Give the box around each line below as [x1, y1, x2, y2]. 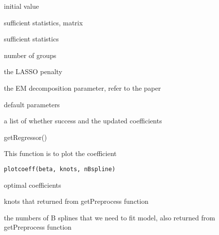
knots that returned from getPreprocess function [4, 196, 148, 206]
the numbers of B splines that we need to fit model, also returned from [4, 212, 215, 222]
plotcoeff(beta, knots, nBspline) [4, 165, 116, 173]
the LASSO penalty [4, 66, 62, 77]
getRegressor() [4, 132, 47, 142]
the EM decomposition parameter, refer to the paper [4, 82, 161, 93]
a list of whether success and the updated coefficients [4, 116, 162, 126]
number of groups [4, 50, 56, 60]
